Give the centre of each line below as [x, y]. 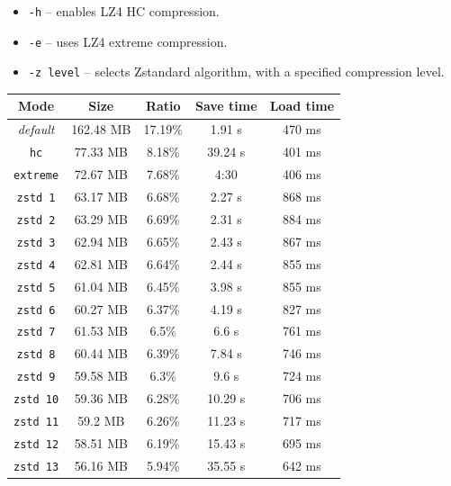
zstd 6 [36, 310]
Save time [226, 106]
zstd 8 [36, 355]
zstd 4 [36, 265]
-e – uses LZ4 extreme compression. [128, 41]
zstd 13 [36, 467]
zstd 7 [36, 333]
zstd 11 [36, 423]
